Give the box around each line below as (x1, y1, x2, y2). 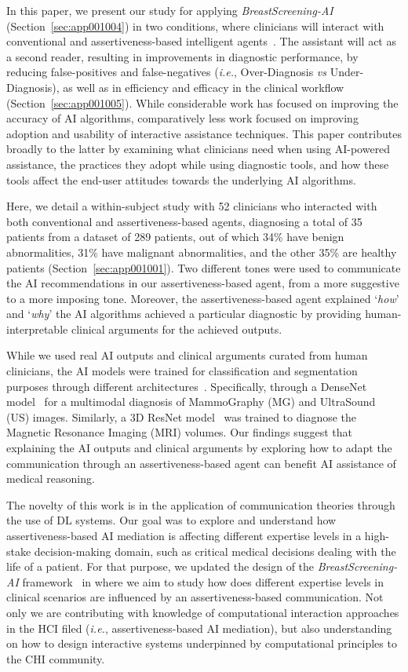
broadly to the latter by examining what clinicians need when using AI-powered (6, 141, 391, 157)
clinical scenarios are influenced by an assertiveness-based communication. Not (6, 589, 384, 605)
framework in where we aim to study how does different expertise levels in (22, 573, 384, 590)
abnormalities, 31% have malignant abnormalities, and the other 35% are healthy (6, 243, 397, 260)
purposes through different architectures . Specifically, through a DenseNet (6, 378, 367, 394)
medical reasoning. (6, 470, 95, 487)
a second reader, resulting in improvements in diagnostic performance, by (6, 48, 359, 64)
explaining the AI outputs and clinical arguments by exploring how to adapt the (6, 440, 392, 456)
